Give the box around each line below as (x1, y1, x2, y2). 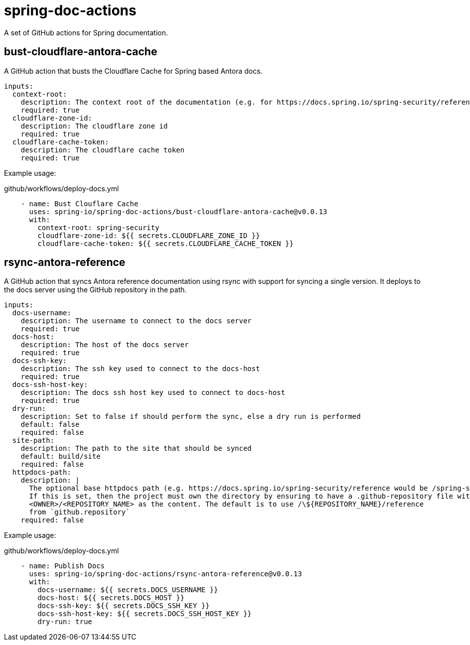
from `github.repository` (29, 508, 130, 516)
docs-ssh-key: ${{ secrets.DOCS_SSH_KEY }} (37, 602, 210, 610)
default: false (20, 420, 80, 429)
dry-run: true (37, 618, 93, 626)
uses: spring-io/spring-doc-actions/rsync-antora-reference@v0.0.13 (29, 570, 302, 578)
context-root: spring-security (37, 223, 159, 232)
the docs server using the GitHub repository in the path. (4, 285, 187, 294)
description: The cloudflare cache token (20, 145, 185, 154)
